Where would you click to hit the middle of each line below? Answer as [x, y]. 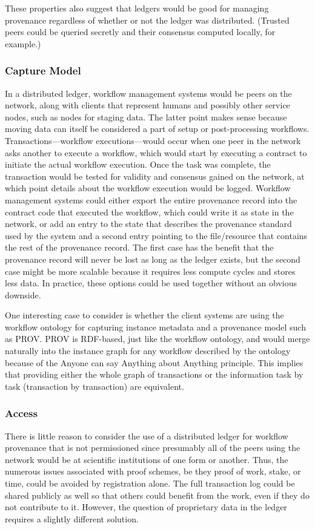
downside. [23, 294]
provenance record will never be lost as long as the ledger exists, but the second [153, 259]
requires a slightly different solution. [72, 518]
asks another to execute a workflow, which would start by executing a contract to [156, 152]
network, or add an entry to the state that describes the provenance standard [148, 224]
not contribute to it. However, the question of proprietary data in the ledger [146, 507]
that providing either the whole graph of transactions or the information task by [154, 374]
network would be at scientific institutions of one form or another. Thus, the [147, 459]
